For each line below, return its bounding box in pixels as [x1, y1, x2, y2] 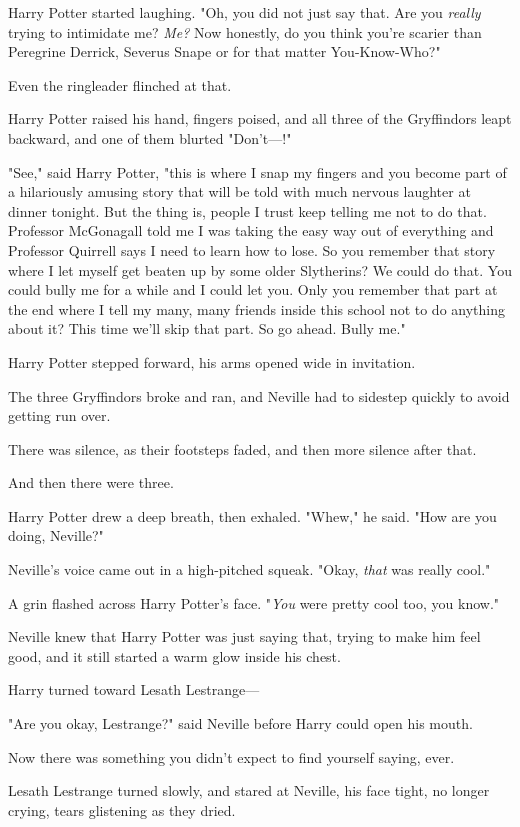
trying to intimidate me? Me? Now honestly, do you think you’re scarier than [8, 21, 482, 42]
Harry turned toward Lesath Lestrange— [8, 679, 260, 700]
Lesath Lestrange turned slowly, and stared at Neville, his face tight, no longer [8, 780, 490, 801]
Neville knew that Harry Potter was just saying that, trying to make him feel [8, 626, 481, 647]
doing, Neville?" [8, 525, 104, 546]
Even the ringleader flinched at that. [8, 74, 232, 95]
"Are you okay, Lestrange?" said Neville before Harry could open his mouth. [8, 713, 473, 734]
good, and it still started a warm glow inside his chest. [8, 645, 341, 666]
